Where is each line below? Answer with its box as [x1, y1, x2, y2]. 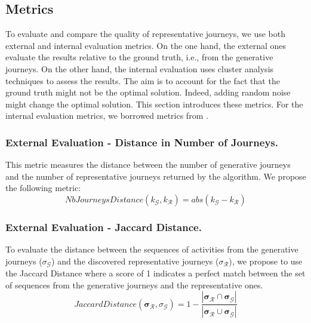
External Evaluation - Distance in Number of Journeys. [5, 134, 278, 149]
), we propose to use [229, 254, 303, 267]
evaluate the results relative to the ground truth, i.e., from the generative [5, 51, 273, 63]
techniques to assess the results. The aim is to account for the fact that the [5, 74, 280, 87]
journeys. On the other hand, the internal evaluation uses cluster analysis [5, 62, 274, 75]
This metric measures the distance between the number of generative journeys [5, 158, 291, 171]
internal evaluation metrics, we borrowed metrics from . [5, 109, 208, 122]
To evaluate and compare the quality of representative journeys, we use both [5, 27, 285, 40]
